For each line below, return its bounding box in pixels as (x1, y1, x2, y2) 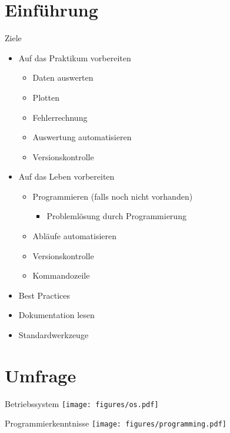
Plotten (32, 91, 59, 103)
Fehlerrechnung (32, 111, 88, 123)
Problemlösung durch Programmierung (46, 210, 186, 222)
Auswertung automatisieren (32, 131, 132, 143)
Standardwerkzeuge (18, 329, 89, 341)
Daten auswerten (32, 71, 94, 84)
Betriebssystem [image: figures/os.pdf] (5, 397, 159, 409)
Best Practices (18, 289, 71, 301)
